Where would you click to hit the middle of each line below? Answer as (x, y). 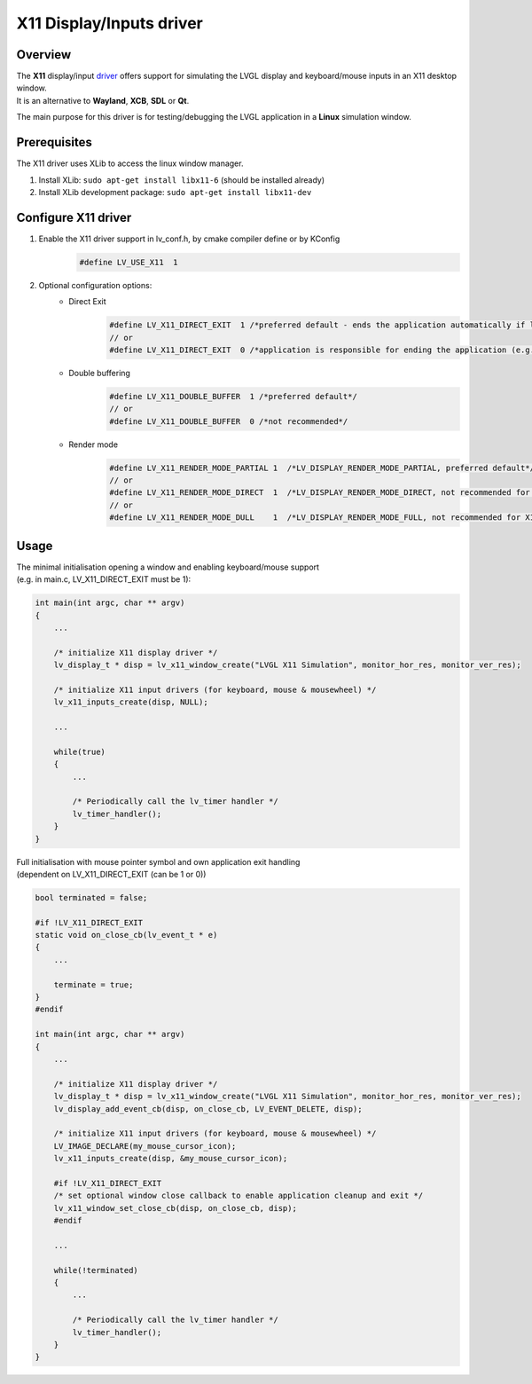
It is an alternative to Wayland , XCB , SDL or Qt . (103, 100)
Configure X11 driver (74, 217)
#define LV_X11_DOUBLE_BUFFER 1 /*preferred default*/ (234, 396)
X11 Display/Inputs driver (110, 23)
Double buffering (99, 373)
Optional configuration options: (95, 285)
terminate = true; (94, 984)
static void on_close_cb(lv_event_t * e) (126, 935)
